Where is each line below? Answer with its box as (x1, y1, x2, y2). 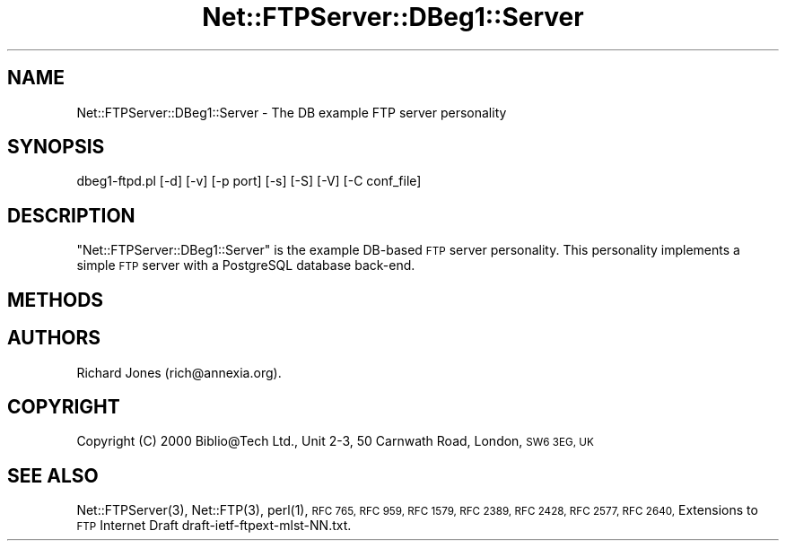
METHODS (7, 288, 104, 311)
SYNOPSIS (7, 135, 105, 159)
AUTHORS (7, 326, 101, 350)
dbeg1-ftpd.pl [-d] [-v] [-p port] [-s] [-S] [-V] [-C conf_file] (76, 173, 422, 189)
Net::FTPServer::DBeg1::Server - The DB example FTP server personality (76, 104, 507, 120)
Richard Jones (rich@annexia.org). (76, 364, 282, 380)
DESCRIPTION (7, 204, 135, 227)
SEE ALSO (7, 464, 99, 487)
